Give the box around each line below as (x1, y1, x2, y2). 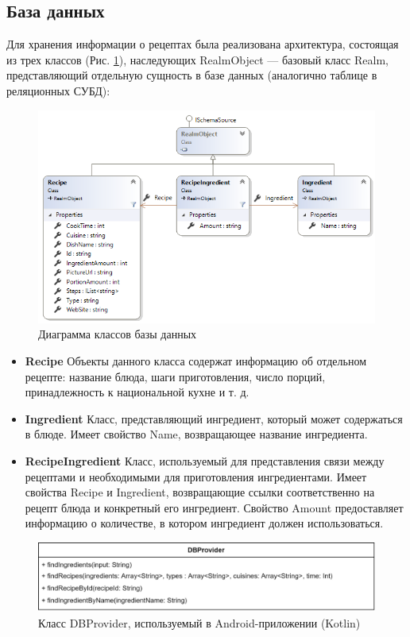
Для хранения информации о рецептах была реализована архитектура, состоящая (6, 36, 399, 52)
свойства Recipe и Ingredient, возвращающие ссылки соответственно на (25, 484, 375, 500)
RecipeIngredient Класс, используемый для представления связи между (25, 452, 385, 469)
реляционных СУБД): (6, 82, 110, 98)
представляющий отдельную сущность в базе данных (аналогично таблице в (6, 67, 377, 83)
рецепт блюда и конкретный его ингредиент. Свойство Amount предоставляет (25, 499, 404, 515)
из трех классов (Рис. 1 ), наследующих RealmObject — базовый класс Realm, (6, 51, 389, 68)
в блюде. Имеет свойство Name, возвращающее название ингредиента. (25, 426, 368, 442)
